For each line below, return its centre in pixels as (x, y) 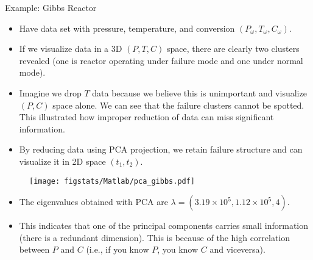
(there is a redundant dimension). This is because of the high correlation (155, 237)
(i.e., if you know (118, 249)
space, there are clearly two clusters (233, 49)
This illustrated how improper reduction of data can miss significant (146, 117)
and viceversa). (237, 249)
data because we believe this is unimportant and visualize (199, 92)
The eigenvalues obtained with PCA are (93, 202)
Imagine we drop (50, 92)
